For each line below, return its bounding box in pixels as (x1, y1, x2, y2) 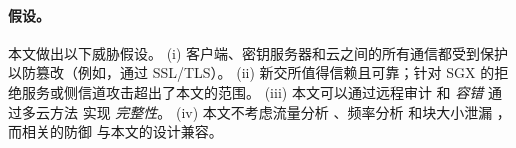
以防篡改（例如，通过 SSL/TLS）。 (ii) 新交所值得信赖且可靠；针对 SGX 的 (8, 62, 495, 83)
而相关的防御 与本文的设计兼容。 (8, 121, 223, 142)
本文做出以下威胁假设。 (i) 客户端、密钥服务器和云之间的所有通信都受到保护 (8, 42, 509, 63)
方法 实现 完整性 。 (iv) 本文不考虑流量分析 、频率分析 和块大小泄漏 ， (49, 101, 511, 122)
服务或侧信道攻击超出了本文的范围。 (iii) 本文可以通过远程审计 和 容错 (21, 81, 484, 102)
